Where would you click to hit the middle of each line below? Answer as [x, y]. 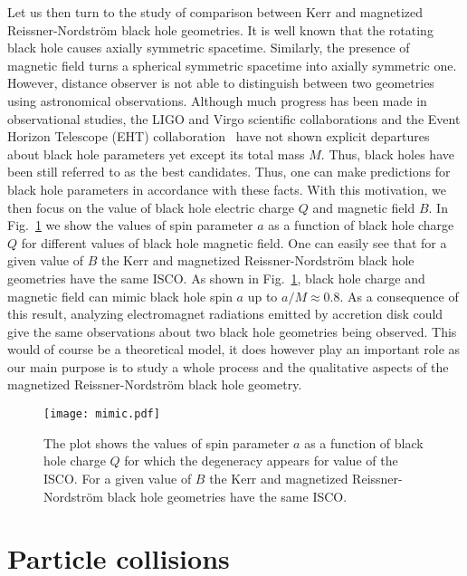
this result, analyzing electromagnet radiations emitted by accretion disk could [225, 314]
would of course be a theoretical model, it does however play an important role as [234, 349]
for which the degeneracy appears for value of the [261, 461]
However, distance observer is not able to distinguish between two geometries [221, 83]
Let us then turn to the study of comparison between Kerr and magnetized [215, 12]
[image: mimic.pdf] [102, 414]
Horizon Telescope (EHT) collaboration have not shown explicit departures [219, 136]
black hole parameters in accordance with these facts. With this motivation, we [227, 189]
